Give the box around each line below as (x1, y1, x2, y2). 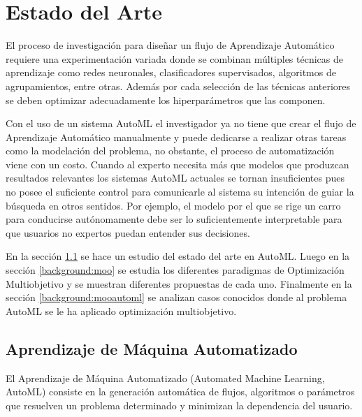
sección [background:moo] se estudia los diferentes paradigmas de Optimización (6, 263, 345, 277)
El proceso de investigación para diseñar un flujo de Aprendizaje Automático (6, 38, 335, 52)
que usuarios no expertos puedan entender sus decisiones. (6, 225, 250, 240)
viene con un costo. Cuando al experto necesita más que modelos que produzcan (6, 156, 349, 171)
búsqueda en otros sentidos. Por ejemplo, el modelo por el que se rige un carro (6, 198, 341, 212)
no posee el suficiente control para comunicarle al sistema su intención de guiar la (6, 184, 354, 199)
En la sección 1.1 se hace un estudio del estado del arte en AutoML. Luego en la (6, 249, 350, 263)
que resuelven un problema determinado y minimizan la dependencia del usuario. (6, 397, 353, 412)
